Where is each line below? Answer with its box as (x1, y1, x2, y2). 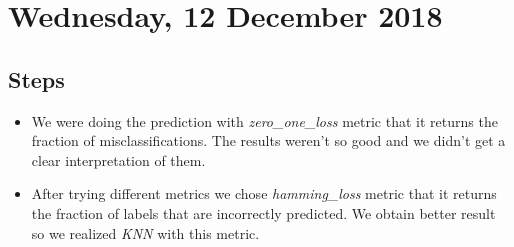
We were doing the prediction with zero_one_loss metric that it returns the (31, 110, 498, 131)
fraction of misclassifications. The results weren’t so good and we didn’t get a (31, 130, 506, 151)
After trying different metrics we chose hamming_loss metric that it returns (31, 183, 497, 204)
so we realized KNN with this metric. (31, 222, 260, 243)
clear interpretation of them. (31, 149, 206, 170)
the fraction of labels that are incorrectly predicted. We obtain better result (31, 202, 496, 223)
